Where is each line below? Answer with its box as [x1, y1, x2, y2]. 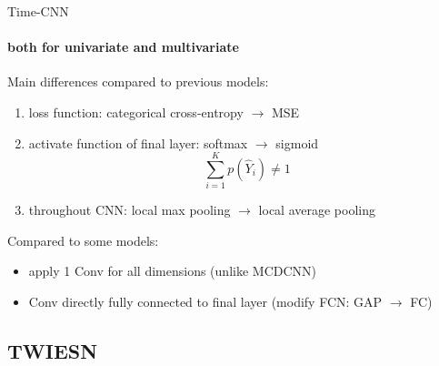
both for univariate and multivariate [7, 37, 239, 56]
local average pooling [258, 200, 375, 219]
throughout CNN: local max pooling [28, 200, 231, 219]
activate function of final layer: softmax [28, 133, 248, 152]
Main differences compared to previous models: [7, 72, 269, 91]
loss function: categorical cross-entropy [28, 102, 244, 121]
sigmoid [275, 133, 319, 152]
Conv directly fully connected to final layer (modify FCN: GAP [28, 292, 383, 311]
